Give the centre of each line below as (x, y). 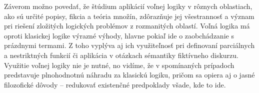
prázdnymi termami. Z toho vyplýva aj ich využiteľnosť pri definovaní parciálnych (129, 45)
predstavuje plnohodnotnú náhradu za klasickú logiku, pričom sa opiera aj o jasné (129, 75)
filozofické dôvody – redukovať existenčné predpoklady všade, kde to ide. (115, 84)
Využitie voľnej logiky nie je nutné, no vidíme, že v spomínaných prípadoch (119, 65)
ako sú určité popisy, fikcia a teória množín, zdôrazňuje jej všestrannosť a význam (129, 16)
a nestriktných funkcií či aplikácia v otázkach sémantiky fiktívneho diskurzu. (121, 55)
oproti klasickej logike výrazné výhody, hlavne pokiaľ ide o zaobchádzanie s (119, 35)
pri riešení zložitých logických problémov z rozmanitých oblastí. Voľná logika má (127, 26)
